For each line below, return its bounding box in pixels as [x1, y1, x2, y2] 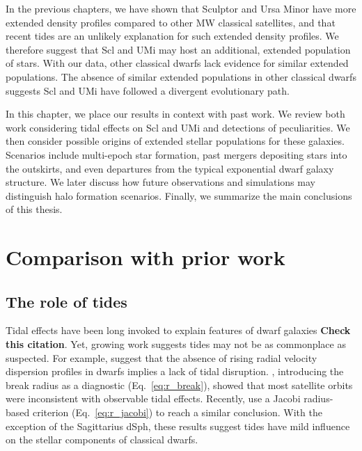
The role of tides [6, 290, 127, 312]
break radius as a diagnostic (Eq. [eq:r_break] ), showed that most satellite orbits [6, 377, 353, 392]
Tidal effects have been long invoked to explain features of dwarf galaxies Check [6, 323, 351, 338]
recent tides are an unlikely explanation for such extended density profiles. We [6, 29, 339, 43]
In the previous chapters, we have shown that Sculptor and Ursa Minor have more [6, 1, 356, 15]
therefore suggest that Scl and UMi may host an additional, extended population [6, 42, 351, 56]
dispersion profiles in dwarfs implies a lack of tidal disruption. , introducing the [6, 364, 344, 379]
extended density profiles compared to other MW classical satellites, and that [6, 15, 336, 29]
